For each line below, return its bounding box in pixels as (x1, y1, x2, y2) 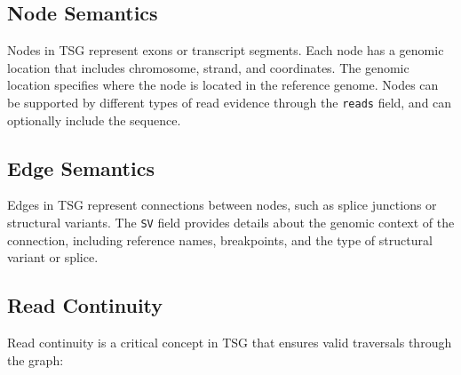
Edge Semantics (7, 154, 155, 181)
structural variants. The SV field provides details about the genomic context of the (7, 213, 455, 232)
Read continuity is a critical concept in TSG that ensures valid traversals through (7, 333, 452, 352)
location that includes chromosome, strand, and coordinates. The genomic (7, 58, 409, 76)
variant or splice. (7, 248, 99, 267)
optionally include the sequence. (7, 110, 181, 129)
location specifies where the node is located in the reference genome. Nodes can (7, 76, 439, 94)
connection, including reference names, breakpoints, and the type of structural (7, 230, 433, 249)
